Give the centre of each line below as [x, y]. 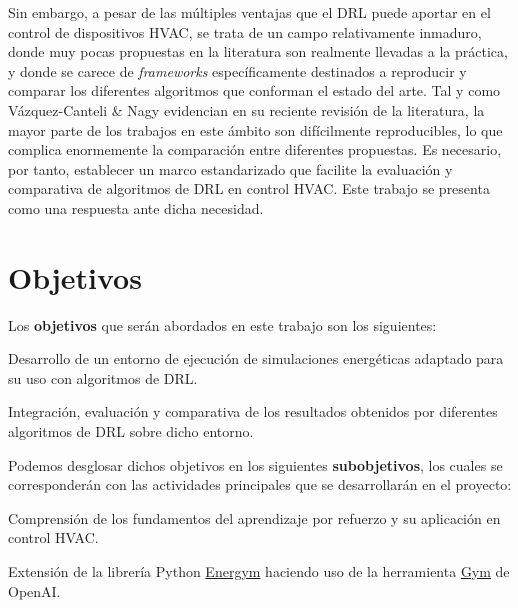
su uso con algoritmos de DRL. [103, 377]
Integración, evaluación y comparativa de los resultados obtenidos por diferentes [253, 411]
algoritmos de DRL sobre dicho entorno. [131, 431]
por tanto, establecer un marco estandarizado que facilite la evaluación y [230, 168]
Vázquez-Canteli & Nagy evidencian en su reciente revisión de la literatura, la [246, 109]
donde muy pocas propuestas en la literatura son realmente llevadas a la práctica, [258, 51]
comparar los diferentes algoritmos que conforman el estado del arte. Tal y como [254, 90]
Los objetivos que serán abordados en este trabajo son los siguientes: [222, 324]
